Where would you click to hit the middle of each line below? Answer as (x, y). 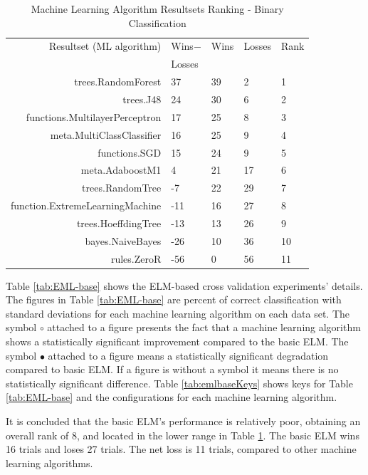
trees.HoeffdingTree (119, 223)
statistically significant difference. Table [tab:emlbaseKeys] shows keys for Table (179, 383)
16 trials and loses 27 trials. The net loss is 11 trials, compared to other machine (181, 449)
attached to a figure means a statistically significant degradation (188, 355)
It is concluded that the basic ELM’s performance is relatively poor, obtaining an (183, 421)
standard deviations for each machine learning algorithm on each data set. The (178, 313)
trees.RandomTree (122, 188)
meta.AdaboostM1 (121, 170)
